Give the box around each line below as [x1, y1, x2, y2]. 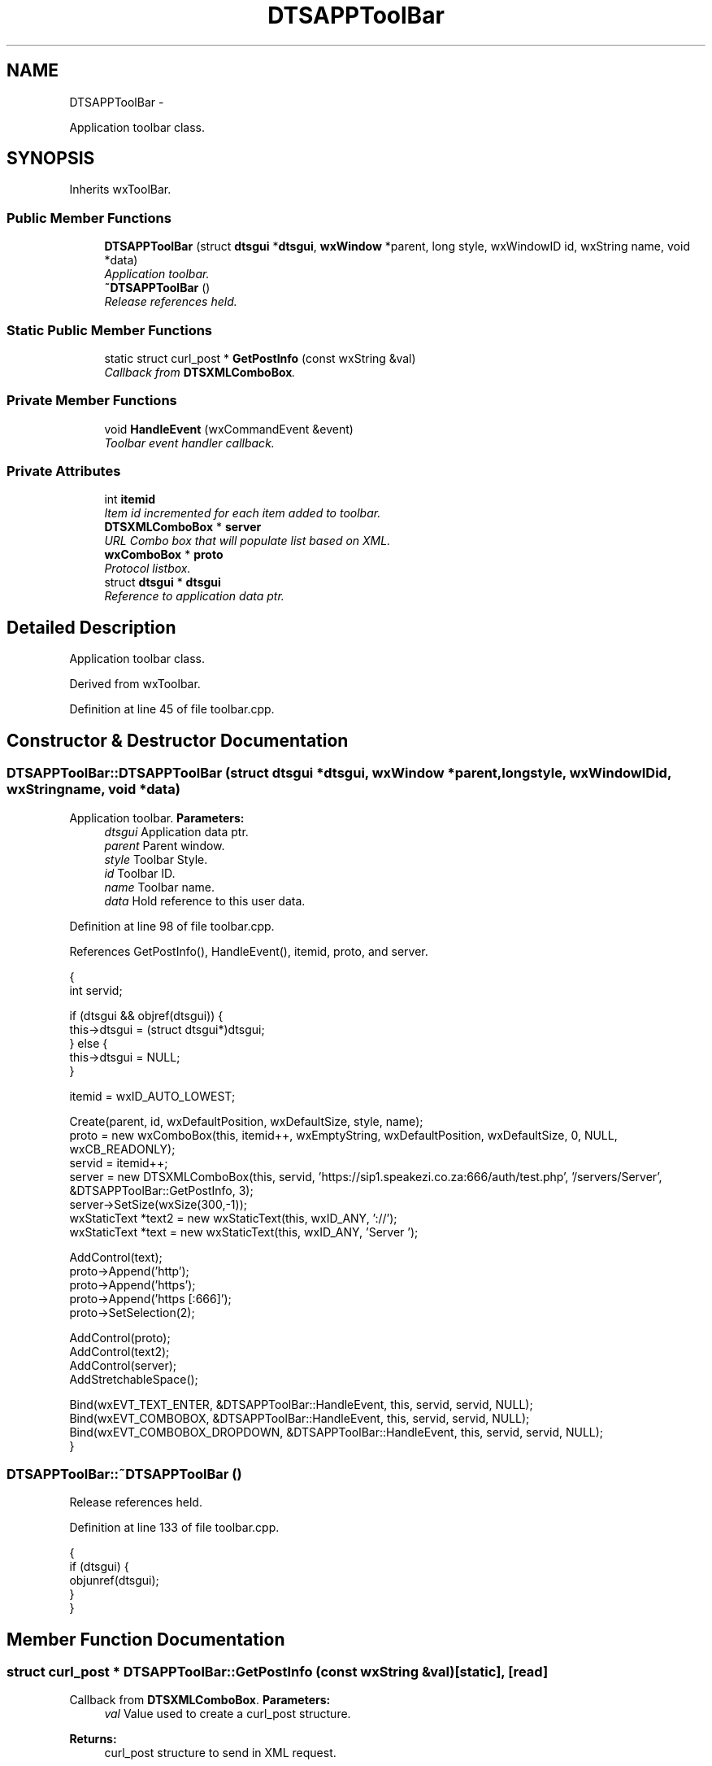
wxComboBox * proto [104, 547, 224, 562]
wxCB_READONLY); [69, 1141, 176, 1156]
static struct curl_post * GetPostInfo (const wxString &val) [104, 351, 416, 365]
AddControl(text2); [69, 1344, 170, 1358]
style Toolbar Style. [104, 852, 208, 866]
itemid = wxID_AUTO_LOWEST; [69, 1088, 236, 1103]
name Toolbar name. [104, 879, 215, 894]
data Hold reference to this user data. [104, 893, 306, 908]
